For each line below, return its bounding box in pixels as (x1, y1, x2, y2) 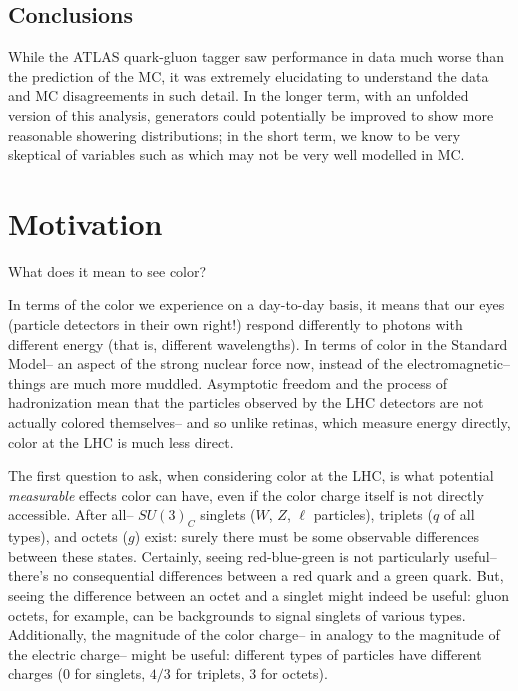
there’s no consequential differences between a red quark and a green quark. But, (8, 565, 504, 586)
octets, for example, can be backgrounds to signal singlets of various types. (8, 604, 466, 625)
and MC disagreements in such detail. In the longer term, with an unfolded (8, 85, 469, 106)
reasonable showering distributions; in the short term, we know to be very (8, 124, 461, 145)
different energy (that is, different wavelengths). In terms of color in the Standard (8, 333, 508, 354)
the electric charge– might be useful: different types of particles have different (8, 643, 482, 664)
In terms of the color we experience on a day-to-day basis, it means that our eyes (8, 294, 505, 315)
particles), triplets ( (313, 504, 433, 525)
